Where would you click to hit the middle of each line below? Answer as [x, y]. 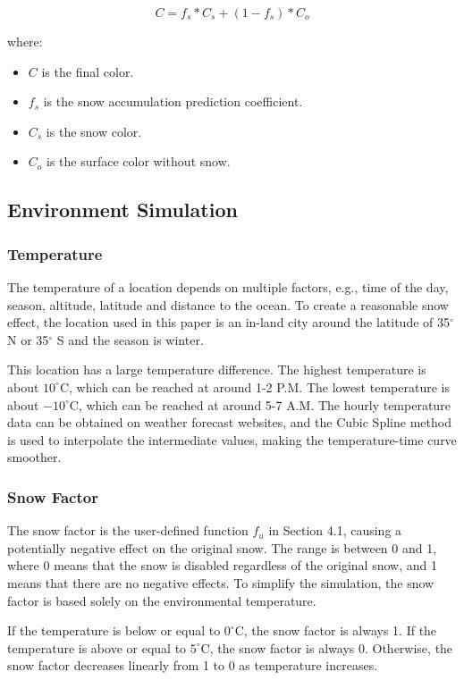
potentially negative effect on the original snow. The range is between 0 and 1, [222, 547]
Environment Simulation [122, 210]
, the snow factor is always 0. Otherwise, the [331, 647]
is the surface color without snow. [139, 161]
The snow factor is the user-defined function [128, 530]
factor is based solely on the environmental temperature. [162, 600]
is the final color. [88, 71]
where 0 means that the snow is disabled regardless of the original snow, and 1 [222, 565]
